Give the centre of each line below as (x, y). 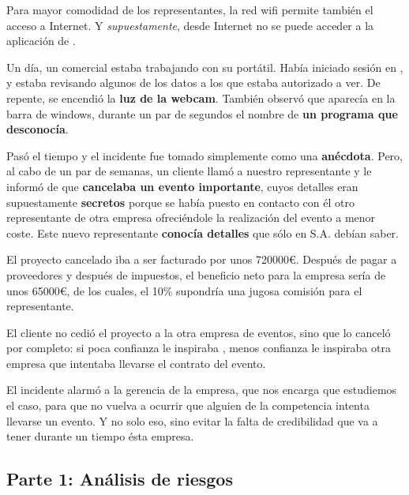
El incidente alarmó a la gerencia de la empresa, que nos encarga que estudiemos (202, 390)
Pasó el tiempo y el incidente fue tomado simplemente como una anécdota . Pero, (204, 155)
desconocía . (38, 129)
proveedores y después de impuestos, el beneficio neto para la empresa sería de (196, 274)
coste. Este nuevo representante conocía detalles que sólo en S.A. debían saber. (203, 232)
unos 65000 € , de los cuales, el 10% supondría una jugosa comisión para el (184, 290)
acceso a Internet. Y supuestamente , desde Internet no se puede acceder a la (190, 25)
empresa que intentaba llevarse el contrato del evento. (136, 363)
